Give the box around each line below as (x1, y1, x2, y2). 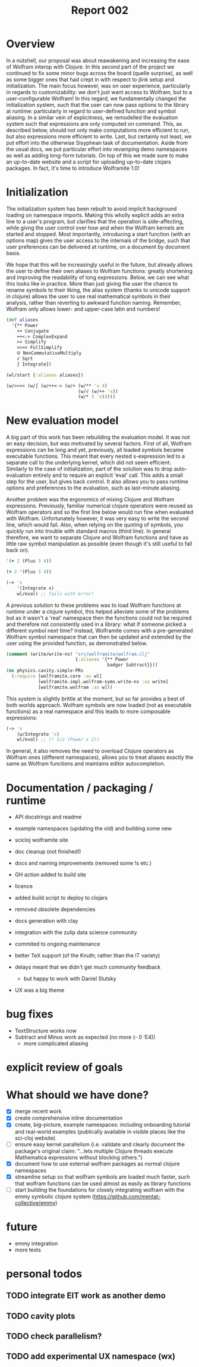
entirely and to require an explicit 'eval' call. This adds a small (32, 472, 183, 479)
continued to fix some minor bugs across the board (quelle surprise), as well (6, 69, 193, 76)
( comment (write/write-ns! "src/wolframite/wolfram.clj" (6, 651, 150, 657)
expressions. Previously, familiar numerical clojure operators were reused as (6, 502, 193, 510)
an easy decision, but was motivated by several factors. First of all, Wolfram (6, 440, 192, 447)
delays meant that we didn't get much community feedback (14, 963, 161, 971)
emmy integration (14, 1239, 58, 1247)
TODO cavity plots (6, 1311, 75, 1321)
